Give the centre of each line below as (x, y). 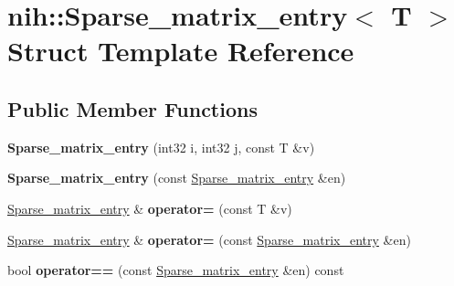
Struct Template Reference (181, 51)
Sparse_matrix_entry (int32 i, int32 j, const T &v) (161, 147)
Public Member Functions (132, 108)
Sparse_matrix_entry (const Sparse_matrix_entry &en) (177, 178)
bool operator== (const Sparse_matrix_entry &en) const (176, 270)
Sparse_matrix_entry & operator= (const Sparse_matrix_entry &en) (209, 239)
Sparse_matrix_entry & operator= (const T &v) (150, 208)
